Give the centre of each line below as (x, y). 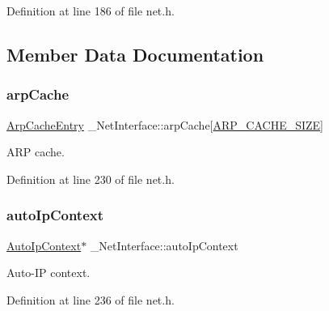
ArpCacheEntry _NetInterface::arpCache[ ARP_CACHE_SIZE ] (165, 124)
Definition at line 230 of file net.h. (91, 179)
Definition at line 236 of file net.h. (91, 299)
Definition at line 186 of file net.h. (91, 11)
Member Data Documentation (135, 54)
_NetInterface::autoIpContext (164, 245)
